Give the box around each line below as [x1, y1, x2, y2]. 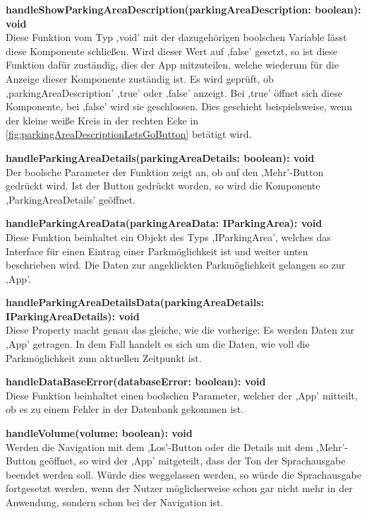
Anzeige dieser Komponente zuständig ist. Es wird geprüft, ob [6, 71, 274, 86]
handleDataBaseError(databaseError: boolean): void [6, 374, 266, 389]
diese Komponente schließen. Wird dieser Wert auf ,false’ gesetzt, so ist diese [6, 43, 338, 58]
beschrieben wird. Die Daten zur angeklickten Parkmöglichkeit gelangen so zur [6, 257, 346, 272]
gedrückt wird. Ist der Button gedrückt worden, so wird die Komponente [6, 178, 320, 193]
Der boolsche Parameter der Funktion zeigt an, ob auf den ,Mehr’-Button [6, 164, 324, 179]
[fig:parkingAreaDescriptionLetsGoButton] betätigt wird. [6, 127, 252, 141]
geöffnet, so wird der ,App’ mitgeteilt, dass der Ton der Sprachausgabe [40, 453, 346, 468]
